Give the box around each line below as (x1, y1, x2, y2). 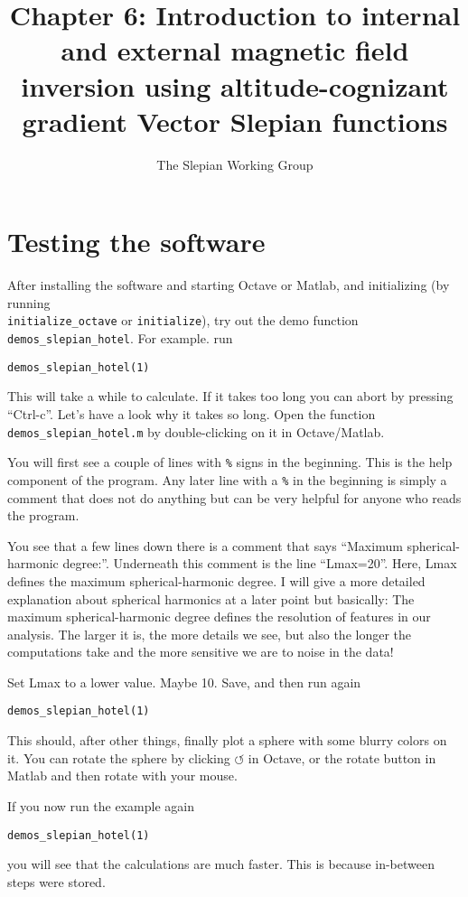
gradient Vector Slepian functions (22, 102, 448, 139)
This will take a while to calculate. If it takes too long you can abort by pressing (7, 387, 454, 406)
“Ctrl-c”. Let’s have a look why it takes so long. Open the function (7, 404, 376, 423)
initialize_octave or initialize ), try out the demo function (7, 311, 359, 330)
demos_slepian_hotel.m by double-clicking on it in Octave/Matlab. (7, 422, 385, 441)
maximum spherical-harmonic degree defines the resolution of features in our (7, 607, 431, 626)
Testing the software (7, 223, 266, 260)
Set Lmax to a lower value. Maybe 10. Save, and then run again (7, 672, 361, 691)
